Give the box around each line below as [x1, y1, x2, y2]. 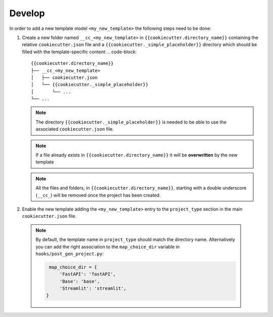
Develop [9, 8, 45, 19]
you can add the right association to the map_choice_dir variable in [35, 244, 180, 250]
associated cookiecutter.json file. [35, 126, 114, 132]
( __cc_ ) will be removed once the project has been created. [35, 192, 161, 198]
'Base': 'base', [59, 279, 100, 284]
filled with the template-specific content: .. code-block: [22, 49, 137, 55]
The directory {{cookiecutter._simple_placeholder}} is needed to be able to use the [35, 119, 227, 125]
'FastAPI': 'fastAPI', [59, 271, 116, 277]
